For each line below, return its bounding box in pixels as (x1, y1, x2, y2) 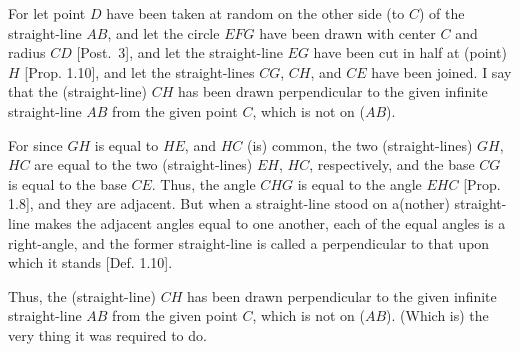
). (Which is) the (386, 305, 489, 326)
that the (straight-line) (8, 81, 147, 102)
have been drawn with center (259, 22, 436, 43)
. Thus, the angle (151, 173, 256, 194)
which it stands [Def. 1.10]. (8, 252, 173, 273)
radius (8, 42, 46, 63)
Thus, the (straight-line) (8, 285, 156, 306)
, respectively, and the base (309, 154, 475, 175)
